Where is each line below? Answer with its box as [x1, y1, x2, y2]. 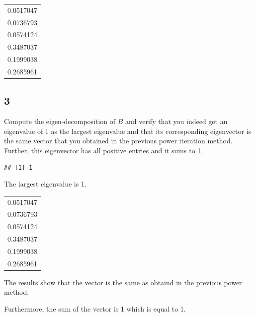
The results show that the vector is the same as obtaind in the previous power [4, 277, 242, 287]
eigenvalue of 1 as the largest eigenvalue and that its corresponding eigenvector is [4, 126, 252, 136]
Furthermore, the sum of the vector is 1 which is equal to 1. [4, 304, 186, 314]
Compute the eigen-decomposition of [4, 116, 116, 127]
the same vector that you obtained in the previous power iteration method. [4, 135, 233, 146]
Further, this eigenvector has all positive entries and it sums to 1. [4, 145, 203, 156]
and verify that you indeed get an [125, 116, 228, 127]
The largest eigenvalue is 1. [4, 179, 86, 189]
